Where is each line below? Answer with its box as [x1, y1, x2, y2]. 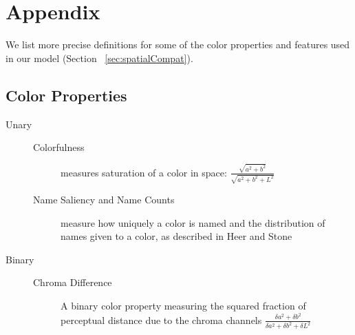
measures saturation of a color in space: [61, 165, 227, 179]
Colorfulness [33, 140, 85, 154]
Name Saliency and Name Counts [33, 192, 175, 207]
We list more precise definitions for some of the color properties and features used [6, 37, 350, 52]
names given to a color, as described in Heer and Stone [61, 229, 292, 243]
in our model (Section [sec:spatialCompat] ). [6, 50, 193, 65]
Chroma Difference [33, 275, 112, 290]
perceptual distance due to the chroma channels [61, 312, 262, 327]
